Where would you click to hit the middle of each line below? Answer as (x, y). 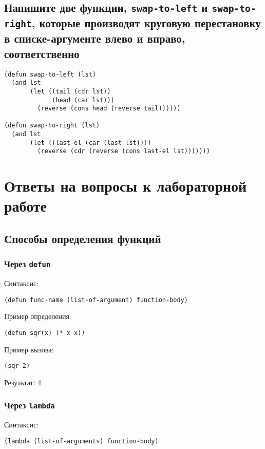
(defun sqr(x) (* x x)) (45, 333)
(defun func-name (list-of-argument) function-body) (96, 300)
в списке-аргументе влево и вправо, (95, 38)
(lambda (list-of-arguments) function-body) (81, 441)
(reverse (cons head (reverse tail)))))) (109, 109)
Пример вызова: (29, 349)
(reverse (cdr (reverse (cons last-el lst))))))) (124, 151)
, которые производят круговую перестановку (146, 23)
